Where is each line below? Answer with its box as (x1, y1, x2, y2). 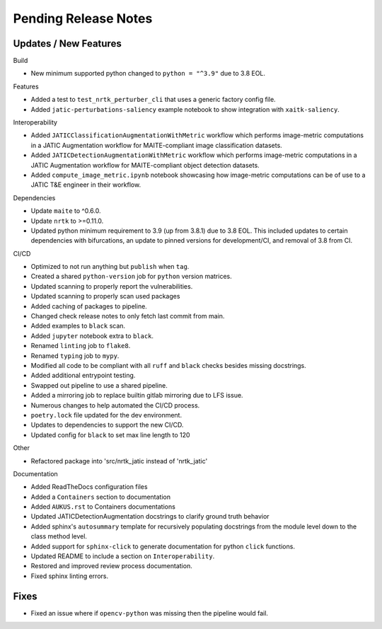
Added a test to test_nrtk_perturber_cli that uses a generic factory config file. (30, 96, 276, 104)
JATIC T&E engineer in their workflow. (30, 180, 141, 189)
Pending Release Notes (13, 11, 153, 26)
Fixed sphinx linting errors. (30, 572, 109, 580)
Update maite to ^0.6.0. (30, 207, 101, 215)
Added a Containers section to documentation (30, 492, 171, 501)
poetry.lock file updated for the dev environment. (30, 410, 183, 419)
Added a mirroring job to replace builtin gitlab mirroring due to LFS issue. (30, 391, 243, 400)
